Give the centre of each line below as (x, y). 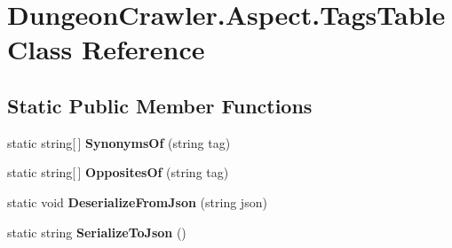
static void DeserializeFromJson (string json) (137, 201)
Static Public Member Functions (160, 105)
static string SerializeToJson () (97, 232)
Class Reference (106, 49)
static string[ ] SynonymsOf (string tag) (119, 142)
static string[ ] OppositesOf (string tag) (118, 172)
